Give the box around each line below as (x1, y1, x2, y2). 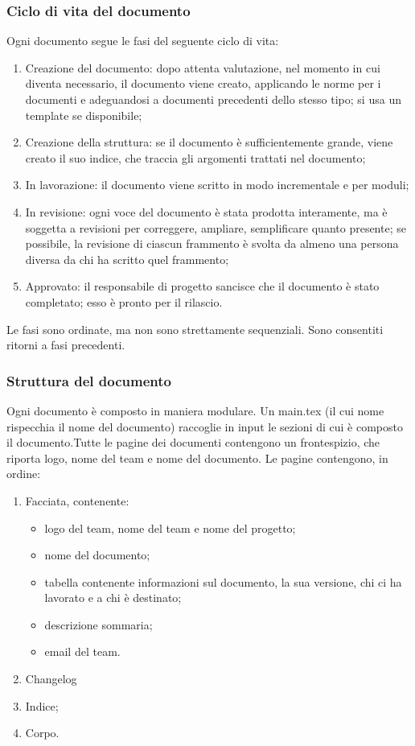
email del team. (44, 643, 121, 660)
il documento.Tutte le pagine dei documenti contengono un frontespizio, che (6, 434, 380, 451)
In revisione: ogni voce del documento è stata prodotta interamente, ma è (25, 203, 388, 220)
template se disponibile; (25, 106, 142, 123)
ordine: (6, 465, 41, 482)
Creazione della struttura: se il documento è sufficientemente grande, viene (25, 134, 393, 150)
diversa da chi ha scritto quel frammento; (25, 250, 229, 267)
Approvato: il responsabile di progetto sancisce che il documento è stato (25, 278, 380, 295)
